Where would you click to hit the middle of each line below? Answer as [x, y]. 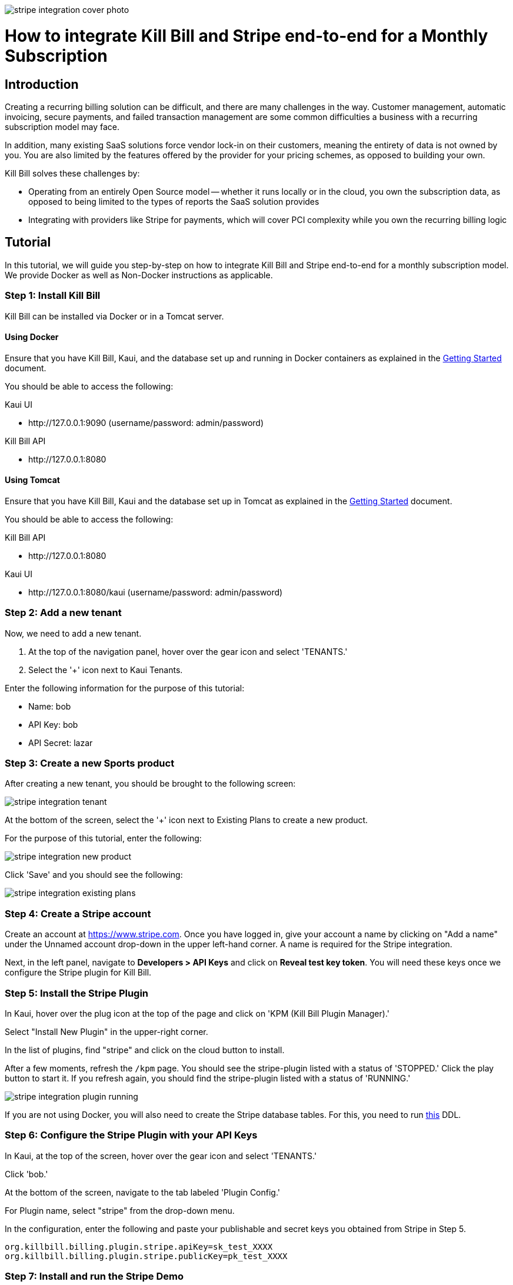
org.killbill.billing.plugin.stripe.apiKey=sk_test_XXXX [139, 1246]
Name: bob [50, 706]
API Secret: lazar [61, 743]
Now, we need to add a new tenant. [73, 633]
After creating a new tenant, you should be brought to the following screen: [150, 784]
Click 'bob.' [26, 1174]
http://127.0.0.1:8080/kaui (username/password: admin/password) [156, 592]
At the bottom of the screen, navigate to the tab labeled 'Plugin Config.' [143, 1192]
